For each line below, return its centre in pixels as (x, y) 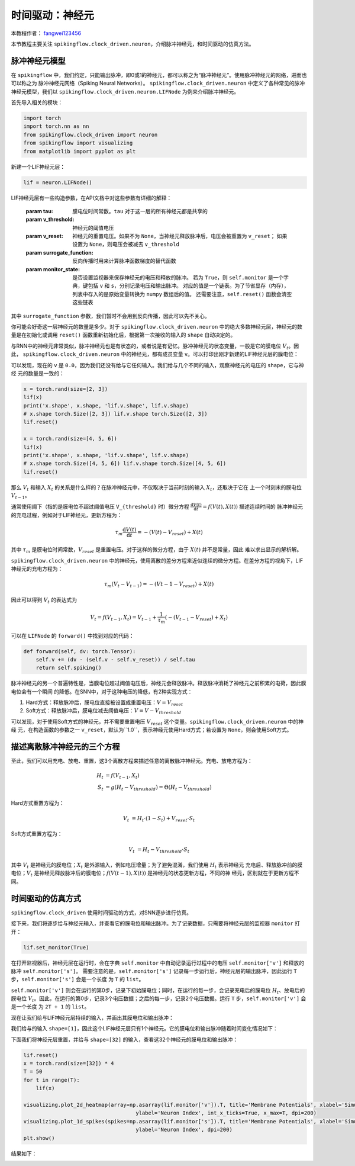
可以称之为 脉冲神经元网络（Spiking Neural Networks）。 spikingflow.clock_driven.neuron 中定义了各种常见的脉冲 (158, 83)
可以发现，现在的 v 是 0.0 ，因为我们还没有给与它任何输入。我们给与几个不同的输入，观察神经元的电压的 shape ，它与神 (157, 365)
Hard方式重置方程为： (38, 803)
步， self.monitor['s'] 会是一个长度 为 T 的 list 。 (78, 979)
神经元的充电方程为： (37, 569)
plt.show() (39, 1138)
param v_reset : (44, 236)
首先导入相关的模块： (37, 102)
